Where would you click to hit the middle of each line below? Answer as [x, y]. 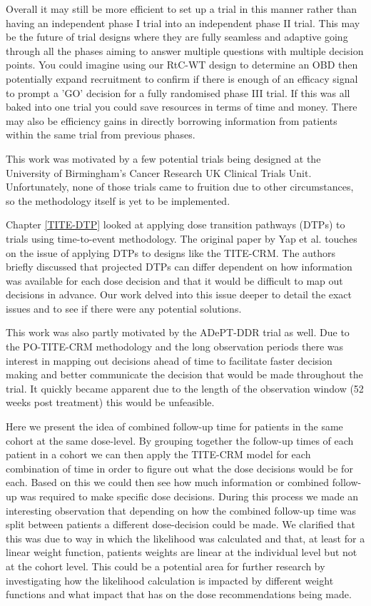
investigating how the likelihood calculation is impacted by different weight [170, 580]
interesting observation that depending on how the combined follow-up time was [181, 510]
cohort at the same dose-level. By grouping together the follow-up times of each [180, 440]
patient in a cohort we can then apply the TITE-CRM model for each [158, 454]
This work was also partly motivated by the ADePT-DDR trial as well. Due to [178, 332]
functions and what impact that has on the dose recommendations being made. [179, 594]
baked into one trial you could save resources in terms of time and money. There [182, 107]
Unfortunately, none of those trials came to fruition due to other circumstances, [180, 187]
